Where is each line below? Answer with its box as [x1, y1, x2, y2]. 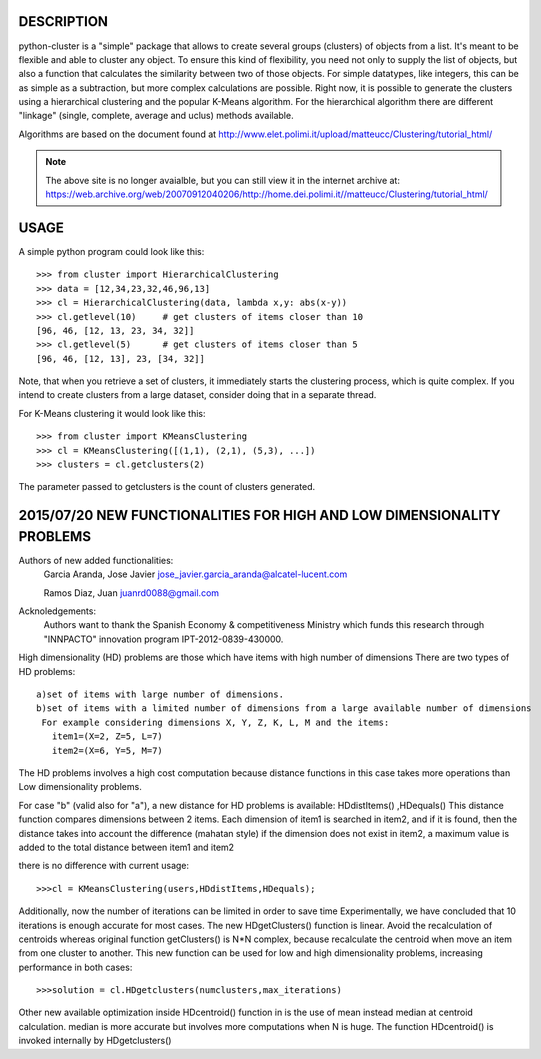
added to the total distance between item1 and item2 [18, 841, 235, 853]
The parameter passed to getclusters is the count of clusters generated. [18, 481, 316, 493]
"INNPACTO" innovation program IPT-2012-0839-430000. [43, 633, 284, 645]
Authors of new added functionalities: [18, 554, 174, 566]
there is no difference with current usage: [18, 860, 190, 872]
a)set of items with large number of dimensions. [36, 689, 285, 700]
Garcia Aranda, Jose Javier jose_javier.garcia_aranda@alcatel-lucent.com [43, 568, 348, 580]
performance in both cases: [18, 961, 133, 973]
